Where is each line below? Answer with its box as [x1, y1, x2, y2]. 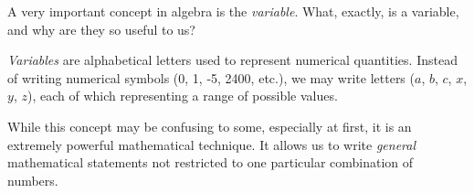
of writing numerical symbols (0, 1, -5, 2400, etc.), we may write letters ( [7, 68, 415, 87]
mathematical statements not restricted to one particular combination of [7, 153, 414, 172]
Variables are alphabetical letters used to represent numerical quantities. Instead [7, 50, 458, 70]
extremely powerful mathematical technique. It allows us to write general [7, 134, 416, 154]
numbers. [7, 170, 58, 189]
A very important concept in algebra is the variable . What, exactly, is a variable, [7, 2, 459, 20]
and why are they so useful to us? [7, 19, 195, 38]
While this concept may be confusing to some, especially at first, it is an [7, 116, 412, 135]
